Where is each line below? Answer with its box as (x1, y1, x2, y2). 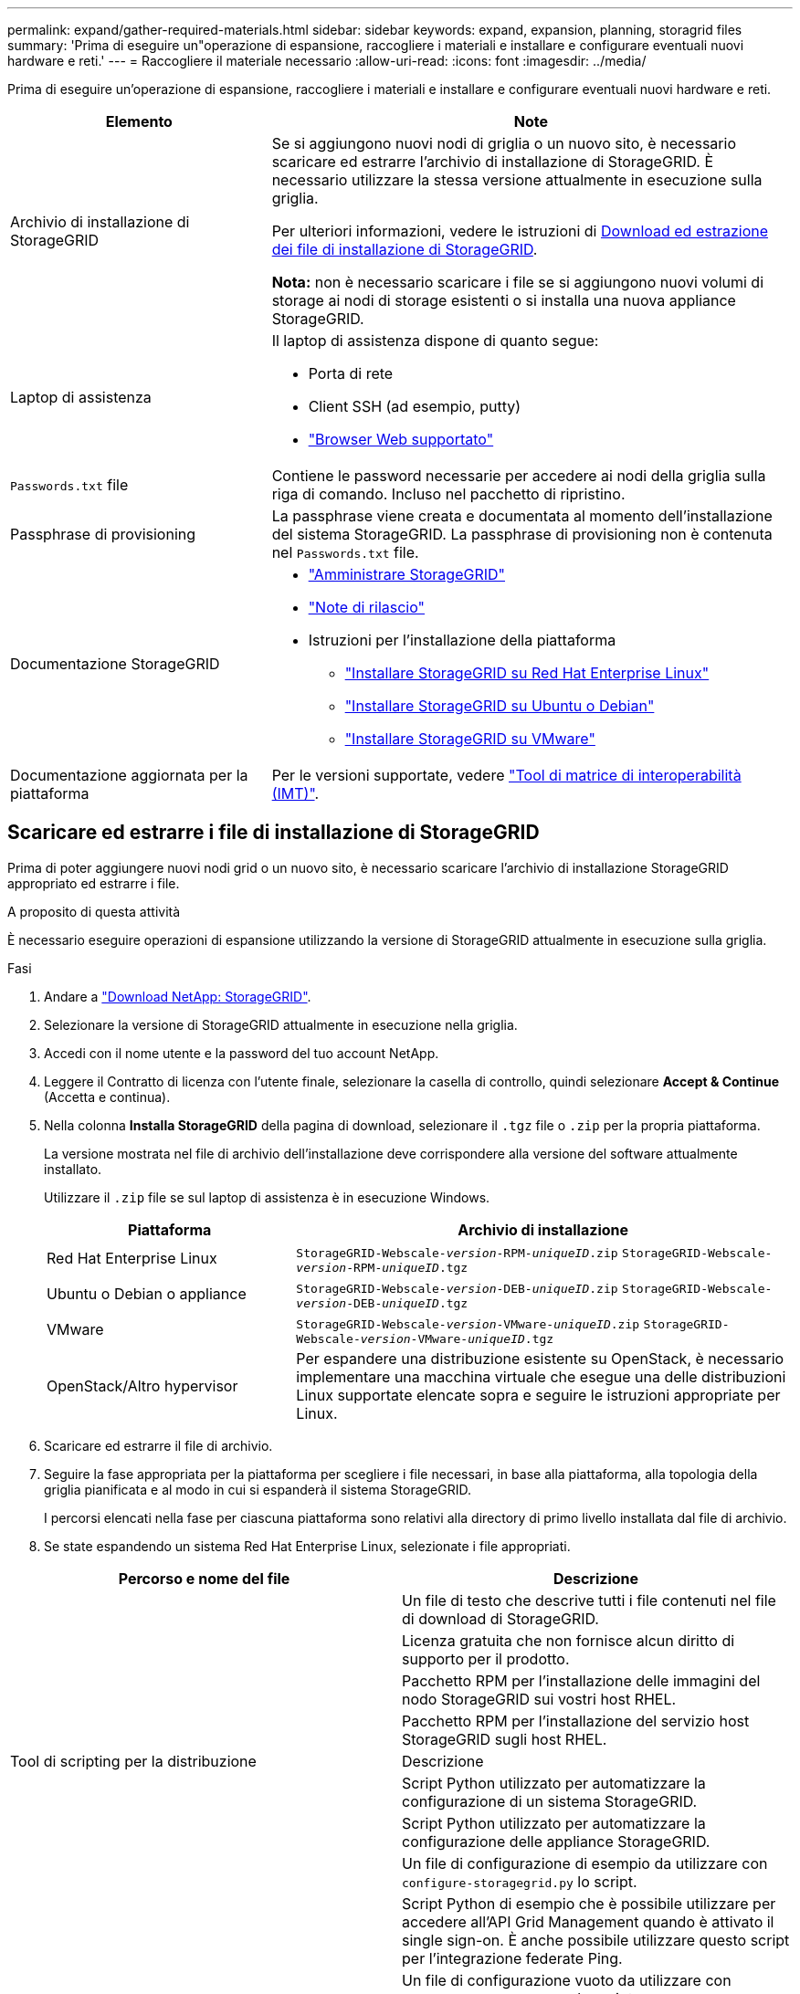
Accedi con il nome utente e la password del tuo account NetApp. (44, 1044, 439, 1061)
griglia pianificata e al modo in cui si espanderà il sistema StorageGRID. (44, 1481, 472, 1497)
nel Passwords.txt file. (271, 543, 419, 561)
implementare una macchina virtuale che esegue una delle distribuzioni (296, 1367, 786, 1386)
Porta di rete (308, 364, 394, 383)
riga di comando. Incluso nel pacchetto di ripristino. (271, 485, 626, 503)
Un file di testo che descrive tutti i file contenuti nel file (402, 1590, 776, 1610)
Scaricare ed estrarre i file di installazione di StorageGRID (7, 821, 540, 845)
